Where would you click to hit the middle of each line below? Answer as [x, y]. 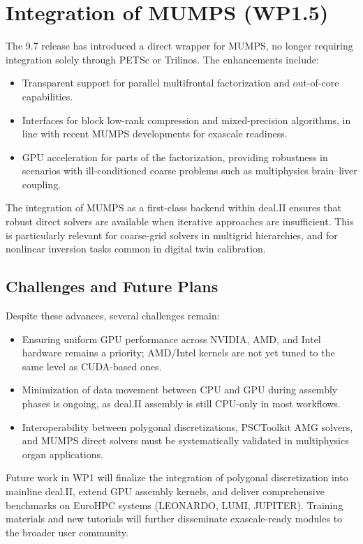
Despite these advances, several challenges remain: [113, 316]
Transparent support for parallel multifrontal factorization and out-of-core [180, 83]
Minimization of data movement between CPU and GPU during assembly [180, 390]
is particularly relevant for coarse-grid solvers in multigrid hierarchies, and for [172, 235]
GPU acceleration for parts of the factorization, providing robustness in [175, 157]
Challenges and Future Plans [112, 286]
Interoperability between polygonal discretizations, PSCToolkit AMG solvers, [187, 426]
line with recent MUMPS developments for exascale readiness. [155, 134]
